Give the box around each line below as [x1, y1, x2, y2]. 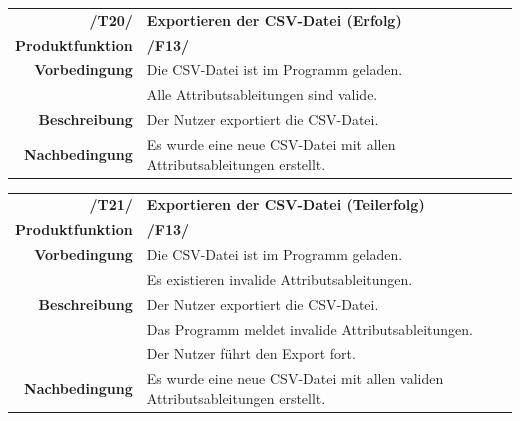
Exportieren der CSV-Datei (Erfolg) [146, 9, 402, 30]
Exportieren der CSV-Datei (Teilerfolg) [146, 194, 425, 215]
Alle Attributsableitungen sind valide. [146, 84, 378, 105]
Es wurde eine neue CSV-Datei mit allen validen [146, 368, 444, 389]
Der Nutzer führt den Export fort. [146, 343, 356, 364]
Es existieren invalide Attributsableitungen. [146, 268, 413, 289]
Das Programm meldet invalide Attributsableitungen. [146, 318, 473, 339]
